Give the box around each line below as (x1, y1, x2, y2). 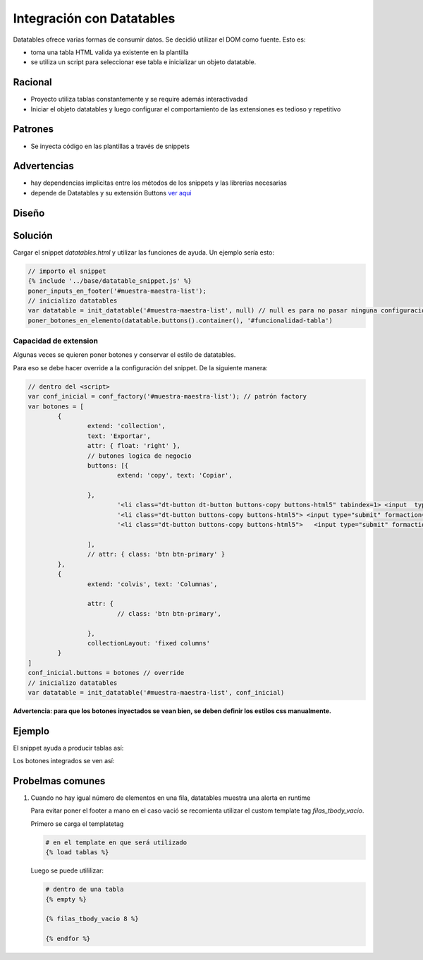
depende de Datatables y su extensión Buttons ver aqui (30, 188, 192, 197)
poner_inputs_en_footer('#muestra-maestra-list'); (27, 286, 207, 295)
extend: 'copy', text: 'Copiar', (116, 471, 233, 480)
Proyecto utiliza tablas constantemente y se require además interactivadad (30, 95, 248, 104)
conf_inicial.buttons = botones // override (27, 669, 185, 677)
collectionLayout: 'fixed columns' (87, 639, 211, 647)
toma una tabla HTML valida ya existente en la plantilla (30, 48, 189, 56)
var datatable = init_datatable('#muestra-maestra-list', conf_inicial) (27, 688, 285, 696)
